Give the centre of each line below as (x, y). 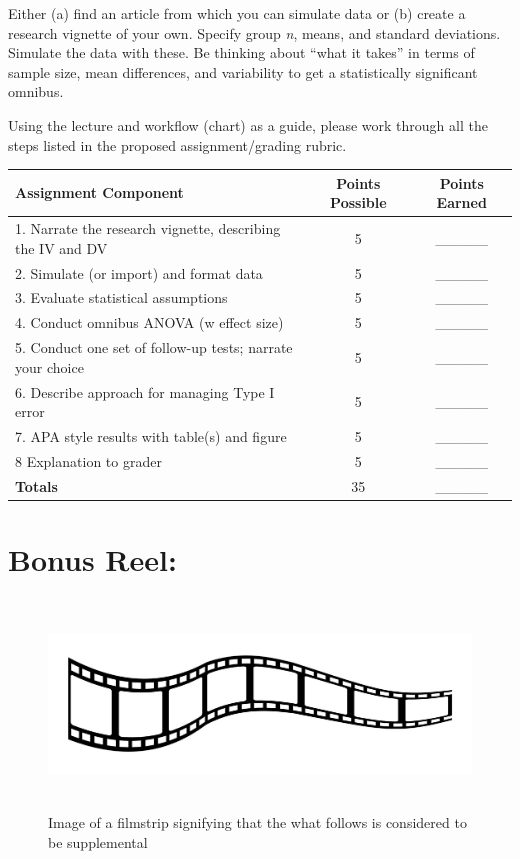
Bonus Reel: (92, 558)
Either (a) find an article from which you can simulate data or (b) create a (237, 13)
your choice (49, 366)
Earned (461, 202)
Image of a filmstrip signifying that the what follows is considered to (257, 822)
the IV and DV (61, 247)
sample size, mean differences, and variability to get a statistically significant (243, 71)
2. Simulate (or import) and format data (139, 272)
